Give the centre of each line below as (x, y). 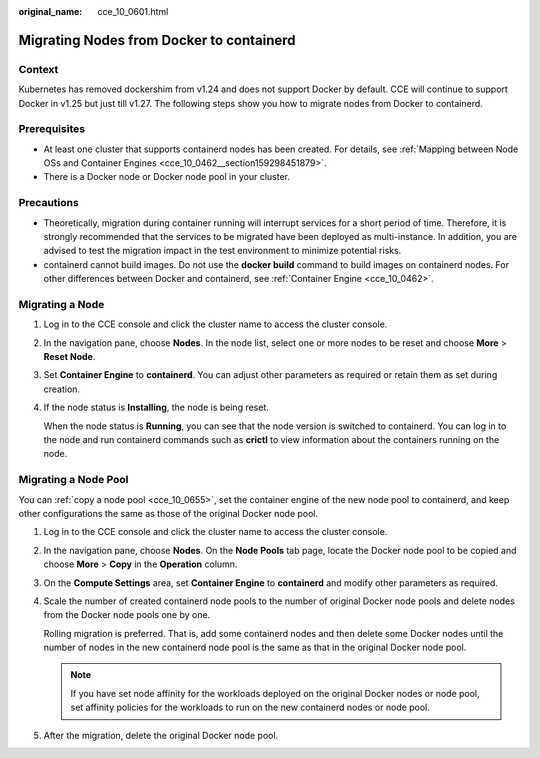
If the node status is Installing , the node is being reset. (156, 407)
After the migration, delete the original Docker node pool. (161, 735)
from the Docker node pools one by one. (127, 615)
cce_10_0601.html (133, 11)
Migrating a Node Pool (73, 480)
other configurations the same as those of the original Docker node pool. (168, 513)
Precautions (48, 203)
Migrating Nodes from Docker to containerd (157, 40)
